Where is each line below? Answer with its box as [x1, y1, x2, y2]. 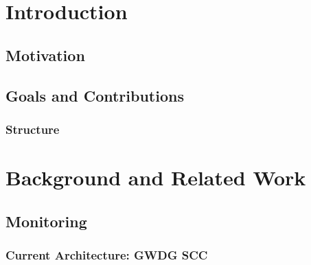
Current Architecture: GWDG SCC [5, 246, 208, 263]
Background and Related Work [5, 163, 306, 191]
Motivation [5, 44, 85, 65]
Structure [5, 120, 60, 137]
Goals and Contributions [5, 84, 184, 106]
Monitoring [5, 210, 87, 231]
